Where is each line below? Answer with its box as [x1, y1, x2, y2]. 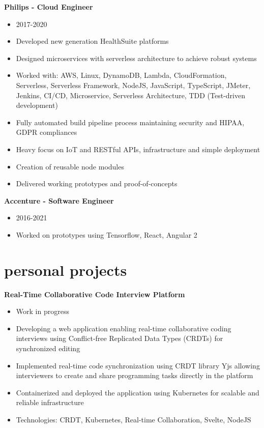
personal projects [4, 259, 127, 280]
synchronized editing [16, 343, 80, 353]
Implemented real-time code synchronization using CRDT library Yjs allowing [16, 360, 260, 370]
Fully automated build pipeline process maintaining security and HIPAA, [16, 117, 245, 127]
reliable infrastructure [16, 397, 84, 408]
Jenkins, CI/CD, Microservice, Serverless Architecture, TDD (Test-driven [16, 90, 245, 100]
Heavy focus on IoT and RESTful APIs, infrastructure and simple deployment [16, 144, 260, 154]
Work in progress [16, 306, 69, 317]
